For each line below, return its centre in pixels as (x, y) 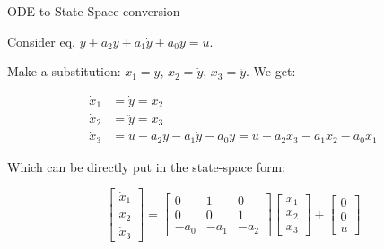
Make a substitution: (64, 71)
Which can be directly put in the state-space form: (147, 166)
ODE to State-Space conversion (94, 11)
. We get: (271, 71)
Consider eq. (41, 41)
